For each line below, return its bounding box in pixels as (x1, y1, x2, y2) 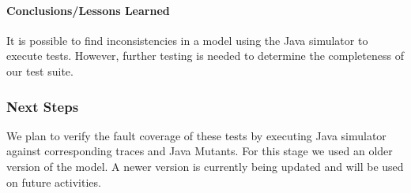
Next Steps (6, 96, 79, 116)
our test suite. (6, 62, 74, 79)
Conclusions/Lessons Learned (6, 2, 170, 18)
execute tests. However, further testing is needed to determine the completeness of (6, 47, 404, 64)
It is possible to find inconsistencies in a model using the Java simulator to (6, 32, 368, 48)
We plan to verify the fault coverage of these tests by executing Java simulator (6, 127, 386, 143)
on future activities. (6, 173, 101, 190)
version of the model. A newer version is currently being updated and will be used (6, 158, 404, 174)
